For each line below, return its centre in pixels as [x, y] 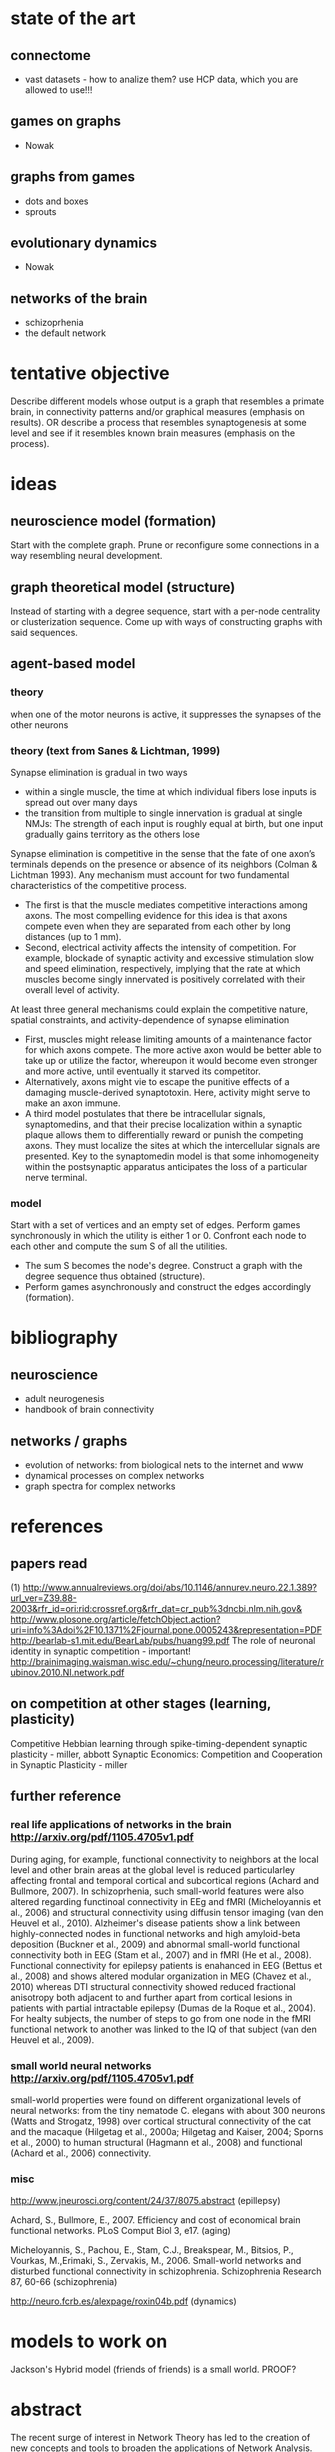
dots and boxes [56, 201]
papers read [49, 1563]
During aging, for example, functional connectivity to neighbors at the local [164, 1859]
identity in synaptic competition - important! [101, 1651]
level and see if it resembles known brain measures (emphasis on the [153, 433]
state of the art [73, 18]
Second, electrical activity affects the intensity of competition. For [160, 947]
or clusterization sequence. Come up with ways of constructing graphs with [166, 621]
